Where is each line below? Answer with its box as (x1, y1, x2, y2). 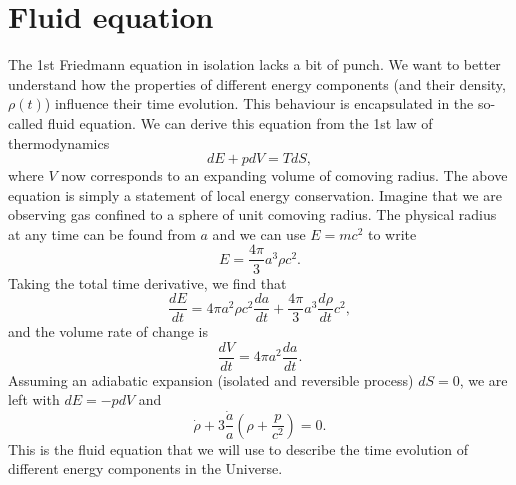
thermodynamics (8, 132, 110, 153)
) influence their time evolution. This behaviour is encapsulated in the (44, 93, 474, 114)
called (8, 112, 43, 133)
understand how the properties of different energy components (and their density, (8, 73, 506, 94)
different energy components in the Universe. (8, 458, 283, 479)
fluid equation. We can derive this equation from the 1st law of (47, 112, 433, 133)
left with (8, 389, 60, 410)
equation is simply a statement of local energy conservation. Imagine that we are (8, 184, 502, 205)
